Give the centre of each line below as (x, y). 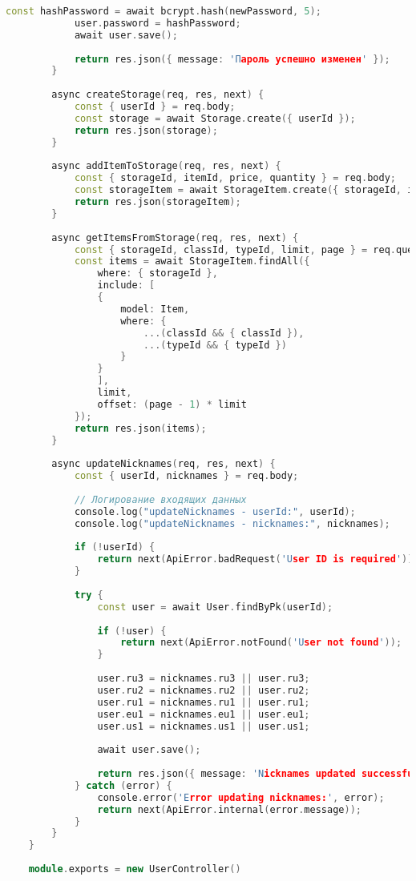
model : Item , (155, 309)
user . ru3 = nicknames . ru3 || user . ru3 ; (204, 678)
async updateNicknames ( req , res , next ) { (164, 464)
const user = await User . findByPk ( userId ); (215, 607)
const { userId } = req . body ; (155, 107)
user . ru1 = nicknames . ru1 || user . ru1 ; (204, 702)
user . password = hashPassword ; (158, 23)
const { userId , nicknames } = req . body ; (186, 476)
